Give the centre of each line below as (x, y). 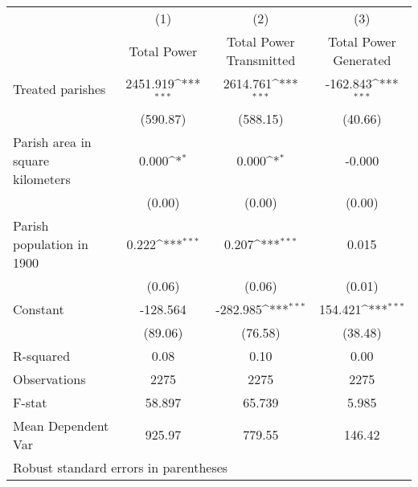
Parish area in (52, 141)
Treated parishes (59, 89)
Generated (362, 60)
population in (51, 243)
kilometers (42, 178)
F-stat (30, 402)
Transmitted (261, 60)
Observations (49, 379)
